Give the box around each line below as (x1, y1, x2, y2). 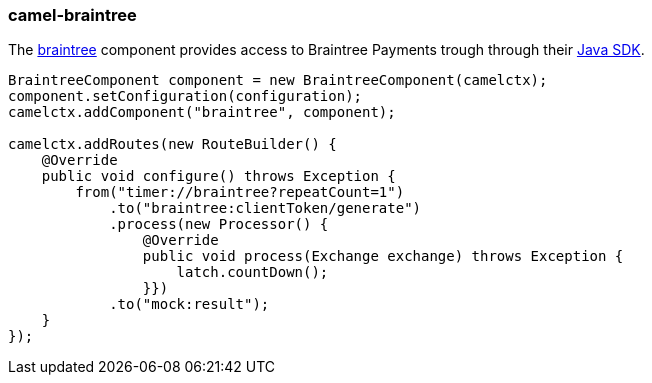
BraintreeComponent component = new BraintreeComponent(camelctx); (8, 72, 548, 89)
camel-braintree (8, 5, 137, 25)
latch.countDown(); (176, 264, 329, 281)
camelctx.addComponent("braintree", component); (8, 104, 396, 121)
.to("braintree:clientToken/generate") (109, 200, 422, 217)
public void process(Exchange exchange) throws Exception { (142, 248, 624, 265)
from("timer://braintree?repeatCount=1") (75, 184, 405, 201)
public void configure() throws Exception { (41, 168, 396, 185)
